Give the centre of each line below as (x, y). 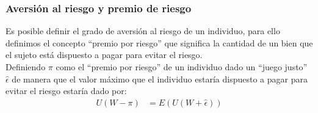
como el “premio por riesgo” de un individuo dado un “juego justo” (182, 67)
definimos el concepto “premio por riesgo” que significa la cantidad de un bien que (159, 42)
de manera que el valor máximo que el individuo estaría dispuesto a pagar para (160, 78)
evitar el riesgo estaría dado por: (66, 91)
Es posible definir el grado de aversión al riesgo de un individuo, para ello (143, 31)
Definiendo (26, 67)
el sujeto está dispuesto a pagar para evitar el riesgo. (104, 55)
